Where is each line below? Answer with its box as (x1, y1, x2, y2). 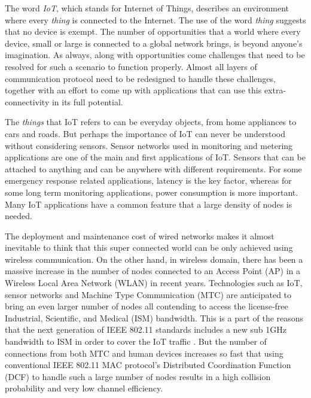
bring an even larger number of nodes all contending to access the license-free (5, 300, 288, 312)
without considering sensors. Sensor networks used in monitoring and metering (5, 139, 293, 151)
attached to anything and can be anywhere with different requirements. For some (5, 162, 302, 175)
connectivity (5, 95, 50, 108)
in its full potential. (51, 95, 123, 108)
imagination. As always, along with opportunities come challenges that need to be (5, 48, 305, 61)
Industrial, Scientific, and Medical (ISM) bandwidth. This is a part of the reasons (5, 311, 304, 324)
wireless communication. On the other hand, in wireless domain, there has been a (5, 253, 303, 265)
